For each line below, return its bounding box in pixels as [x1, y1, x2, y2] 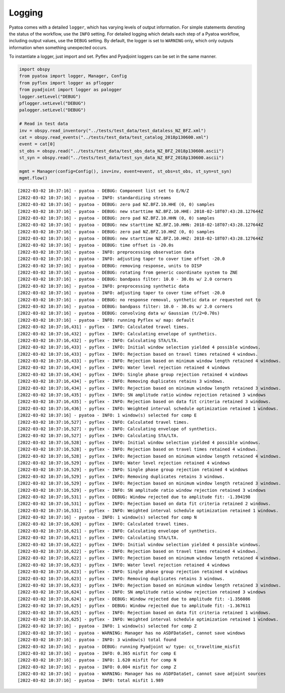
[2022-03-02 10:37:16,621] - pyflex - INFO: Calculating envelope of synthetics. [17, 528, 218, 534]
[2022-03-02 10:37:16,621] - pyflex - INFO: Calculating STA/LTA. [17, 535, 179, 540]
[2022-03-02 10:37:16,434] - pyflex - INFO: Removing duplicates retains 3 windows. [17, 379, 225, 384]
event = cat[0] [19, 141, 55, 147]
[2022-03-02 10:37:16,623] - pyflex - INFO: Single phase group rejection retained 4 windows [17, 569, 248, 574]
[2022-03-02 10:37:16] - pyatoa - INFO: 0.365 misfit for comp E [17, 650, 177, 656]
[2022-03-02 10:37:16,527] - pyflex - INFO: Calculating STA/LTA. [17, 433, 179, 438]
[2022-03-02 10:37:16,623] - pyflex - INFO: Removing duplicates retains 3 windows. [17, 576, 225, 581]
